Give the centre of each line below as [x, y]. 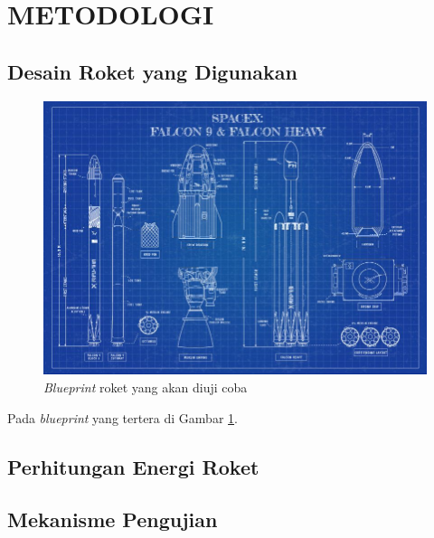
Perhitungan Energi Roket [133, 466]
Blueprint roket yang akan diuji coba [146, 387]
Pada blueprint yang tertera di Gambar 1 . [123, 417]
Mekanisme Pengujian [113, 519]
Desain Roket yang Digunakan [152, 71]
